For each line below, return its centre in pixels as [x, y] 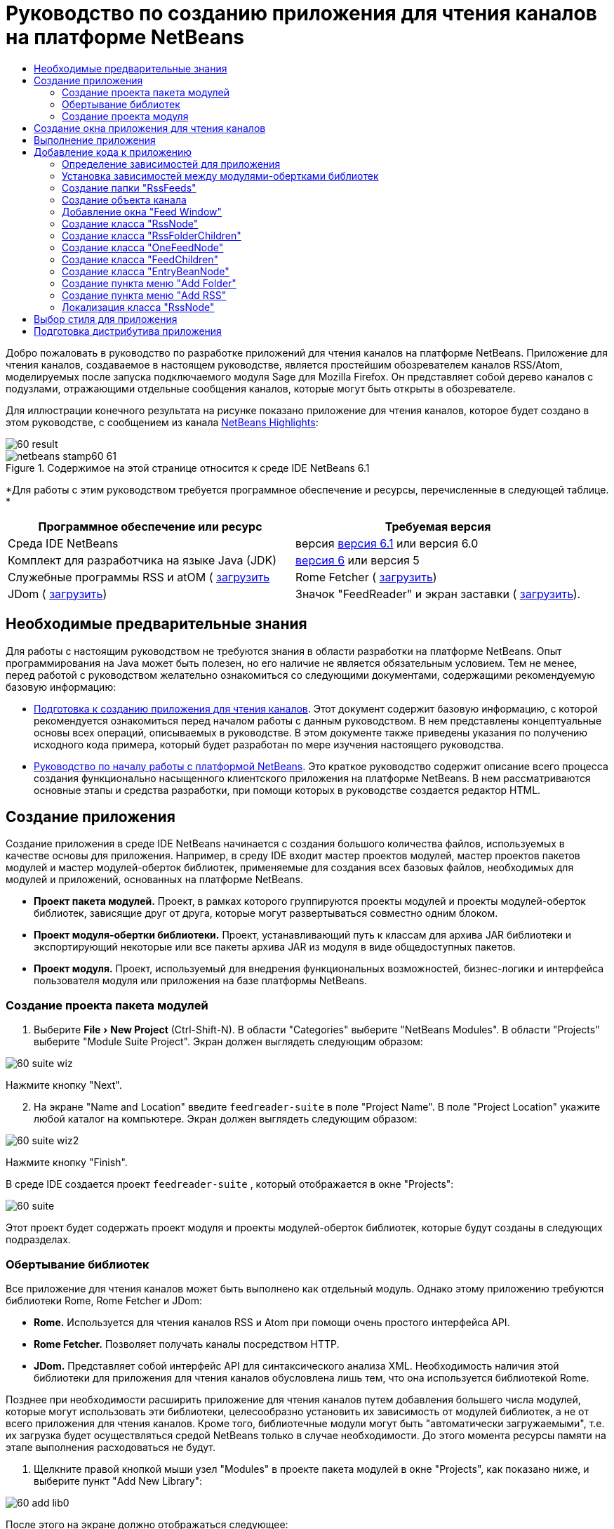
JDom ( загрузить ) [58, 594]
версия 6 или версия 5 [358, 560]
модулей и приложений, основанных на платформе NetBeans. [154, 880]
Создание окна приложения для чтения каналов [150, 128]
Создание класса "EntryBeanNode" [146, 271]
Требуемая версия [438, 526]
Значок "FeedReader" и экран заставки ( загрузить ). [438, 594]
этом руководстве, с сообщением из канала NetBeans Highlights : [162, 422]
